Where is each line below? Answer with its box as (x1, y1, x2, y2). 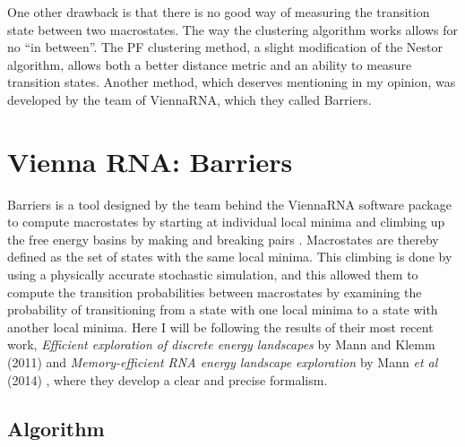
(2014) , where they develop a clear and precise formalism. (7, 370, 328, 389)
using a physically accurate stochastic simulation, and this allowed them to (7, 265, 418, 284)
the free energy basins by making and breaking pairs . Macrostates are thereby (7, 229, 439, 248)
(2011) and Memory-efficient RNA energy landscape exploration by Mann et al (7, 353, 438, 372)
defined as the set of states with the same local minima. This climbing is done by (7, 247, 452, 266)
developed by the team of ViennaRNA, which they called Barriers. (7, 90, 372, 108)
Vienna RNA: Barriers (7, 142, 293, 179)
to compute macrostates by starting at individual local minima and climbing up (7, 212, 445, 231)
